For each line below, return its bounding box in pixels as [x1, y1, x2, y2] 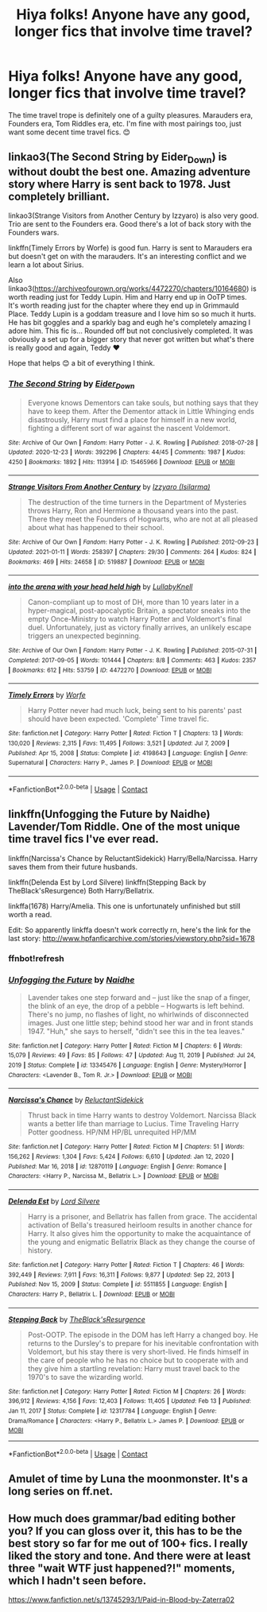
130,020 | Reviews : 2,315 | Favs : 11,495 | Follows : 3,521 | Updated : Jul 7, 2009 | [8, 739, 230, 748]
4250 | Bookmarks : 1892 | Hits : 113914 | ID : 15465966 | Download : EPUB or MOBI [8, 458, 235, 466]
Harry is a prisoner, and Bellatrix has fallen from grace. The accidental [27, 1211, 257, 1221]
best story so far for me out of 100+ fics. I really [8, 1536, 249, 1550]
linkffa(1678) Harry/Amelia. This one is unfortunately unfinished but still [8, 901, 241, 911]
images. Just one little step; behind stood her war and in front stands [27, 1017, 253, 1027]
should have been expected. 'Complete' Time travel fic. [27, 714, 209, 724]
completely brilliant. [8, 189, 110, 203]
